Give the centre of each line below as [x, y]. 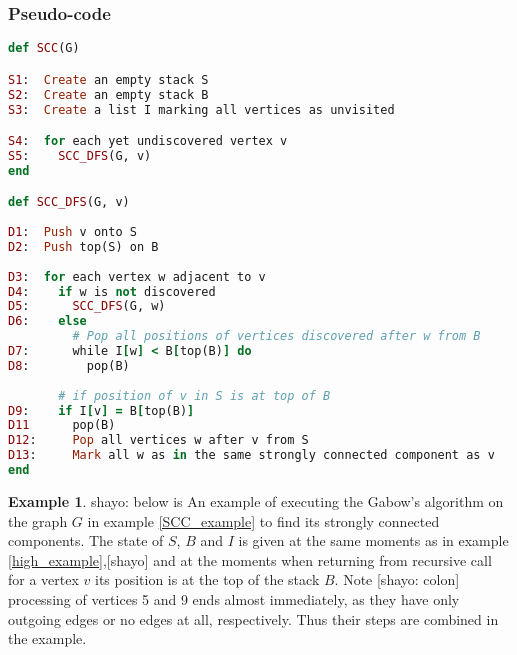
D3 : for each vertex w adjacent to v [137, 276]
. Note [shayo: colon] [397, 579]
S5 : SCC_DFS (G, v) [80, 155]
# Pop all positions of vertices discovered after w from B [276, 336]
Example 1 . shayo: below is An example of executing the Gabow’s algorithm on [256, 500]
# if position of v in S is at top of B [194, 395]
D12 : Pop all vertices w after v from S [158, 440]
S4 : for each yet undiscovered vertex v [148, 141]
